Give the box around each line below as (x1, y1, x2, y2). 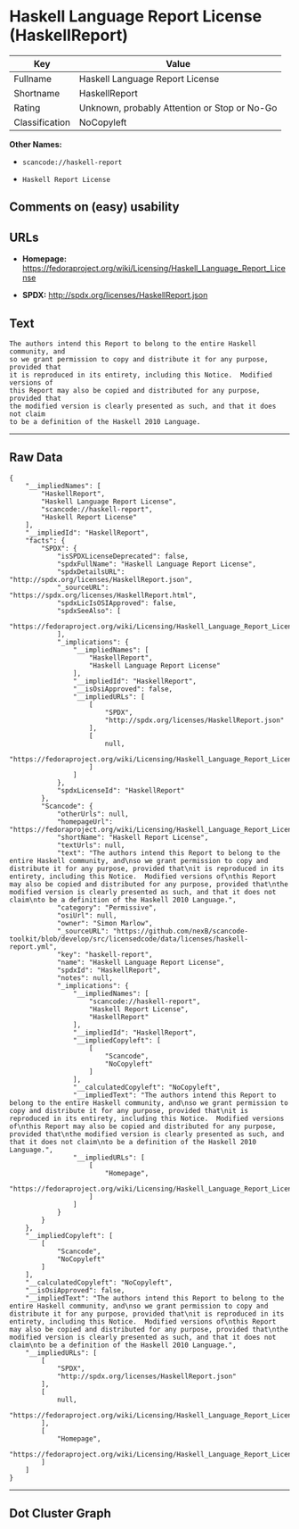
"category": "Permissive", (56, 903, 158, 912)
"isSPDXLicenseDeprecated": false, (56, 552, 190, 561)
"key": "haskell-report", (56, 950, 153, 959)
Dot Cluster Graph (9, 1506, 111, 1521)
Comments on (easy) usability (9, 199, 180, 215)
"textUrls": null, (56, 841, 125, 850)
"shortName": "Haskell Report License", (56, 833, 209, 842)
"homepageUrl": (56, 817, 114, 827)
